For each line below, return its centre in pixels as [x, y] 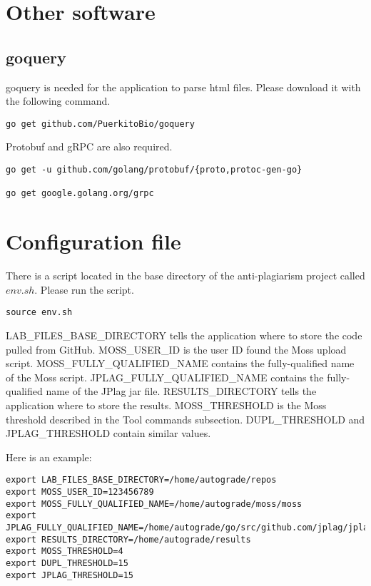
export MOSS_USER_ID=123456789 [80, 492]
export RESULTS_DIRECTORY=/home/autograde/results [128, 539]
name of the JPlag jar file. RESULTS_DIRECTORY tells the [181, 391]
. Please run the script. [84, 289]
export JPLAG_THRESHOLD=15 [70, 575]
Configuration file [93, 241]
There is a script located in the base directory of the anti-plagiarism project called [185, 276]
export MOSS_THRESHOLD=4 [65, 551]
